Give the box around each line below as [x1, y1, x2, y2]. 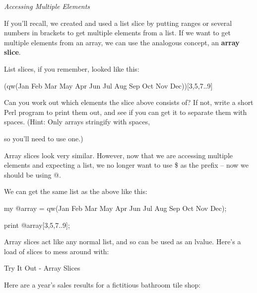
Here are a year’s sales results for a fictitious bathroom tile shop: [4, 279, 201, 290]
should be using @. [4, 169, 61, 180]
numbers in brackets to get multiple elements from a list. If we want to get [4, 27, 231, 38]
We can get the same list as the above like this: [4, 186, 147, 196]
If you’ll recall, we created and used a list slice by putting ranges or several [4, 17, 232, 28]
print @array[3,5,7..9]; [4, 219, 70, 230]
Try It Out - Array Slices [4, 263, 80, 273]
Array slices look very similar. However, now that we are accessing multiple [4, 150, 233, 160]
